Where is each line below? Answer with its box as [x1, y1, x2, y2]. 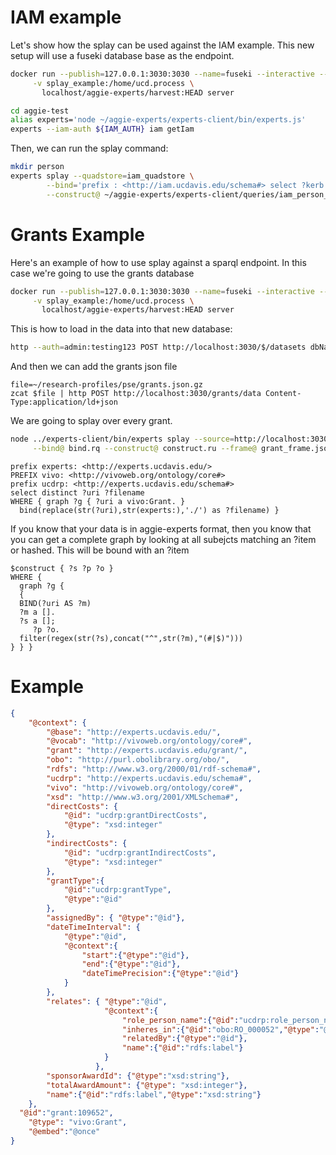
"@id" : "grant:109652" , [19, 1108, 114, 1118]
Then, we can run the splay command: [10, 142, 169, 155]
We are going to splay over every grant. [10, 415, 173, 427]
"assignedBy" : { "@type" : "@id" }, [46, 913, 186, 923]
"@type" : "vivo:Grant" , [28, 1117, 128, 1128]
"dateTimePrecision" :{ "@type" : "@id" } [81, 969, 240, 979]
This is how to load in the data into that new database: [10, 323, 233, 335]
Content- [265, 389, 302, 399]
